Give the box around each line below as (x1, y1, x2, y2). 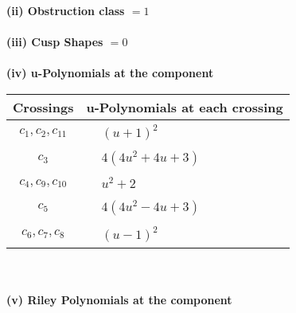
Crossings (13, 97, 74, 116)
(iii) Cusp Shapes (6, 33, 103, 50)
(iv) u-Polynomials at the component (6, 65, 214, 81)
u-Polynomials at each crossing (86, 97, 283, 116)
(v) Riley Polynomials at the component (6, 291, 232, 308)
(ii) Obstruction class (6, 2, 125, 18)
